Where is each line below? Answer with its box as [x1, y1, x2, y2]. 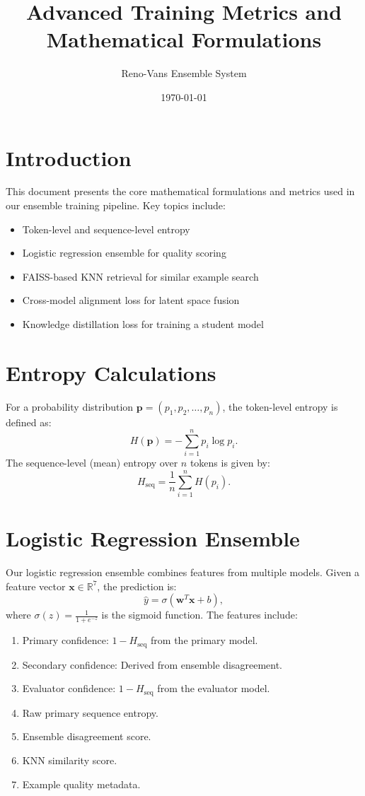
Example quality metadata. [22, 776, 141, 791]
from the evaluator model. [157, 681, 270, 696]
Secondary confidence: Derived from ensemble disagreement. [22, 657, 283, 672]
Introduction [6, 143, 132, 172]
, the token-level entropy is [222, 399, 338, 414]
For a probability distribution [6, 399, 134, 414]
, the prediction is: [97, 578, 177, 593]
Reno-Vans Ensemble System [121, 66, 247, 81]
